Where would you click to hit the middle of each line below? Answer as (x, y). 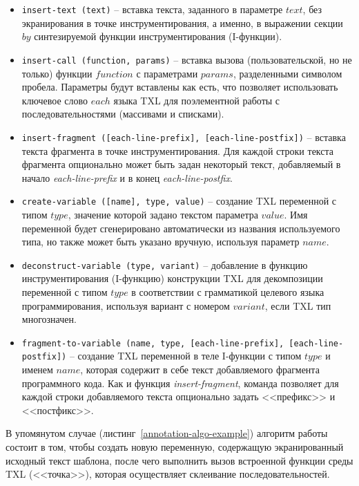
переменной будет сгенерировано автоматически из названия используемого (181, 228)
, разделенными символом (288, 73)
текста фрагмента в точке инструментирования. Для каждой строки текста (178, 150)
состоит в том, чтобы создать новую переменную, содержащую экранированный (175, 447)
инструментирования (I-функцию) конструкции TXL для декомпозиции (172, 278)
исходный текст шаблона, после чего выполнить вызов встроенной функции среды (179, 460)
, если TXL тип (298, 305)
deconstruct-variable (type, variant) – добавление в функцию (165, 264)
